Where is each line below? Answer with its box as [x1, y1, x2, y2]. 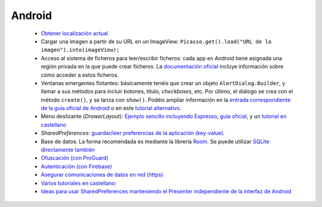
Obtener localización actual [41, 30, 109, 37]
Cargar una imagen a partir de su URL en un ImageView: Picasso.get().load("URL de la [41, 37, 271, 45]
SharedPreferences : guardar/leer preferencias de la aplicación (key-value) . [41, 130, 225, 137]
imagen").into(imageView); [41, 46, 120, 54]
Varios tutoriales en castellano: [41, 179, 117, 187]
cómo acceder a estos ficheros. [41, 71, 119, 79]
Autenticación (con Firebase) [41, 162, 113, 170]
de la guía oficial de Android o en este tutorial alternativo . [41, 105, 182, 112]
